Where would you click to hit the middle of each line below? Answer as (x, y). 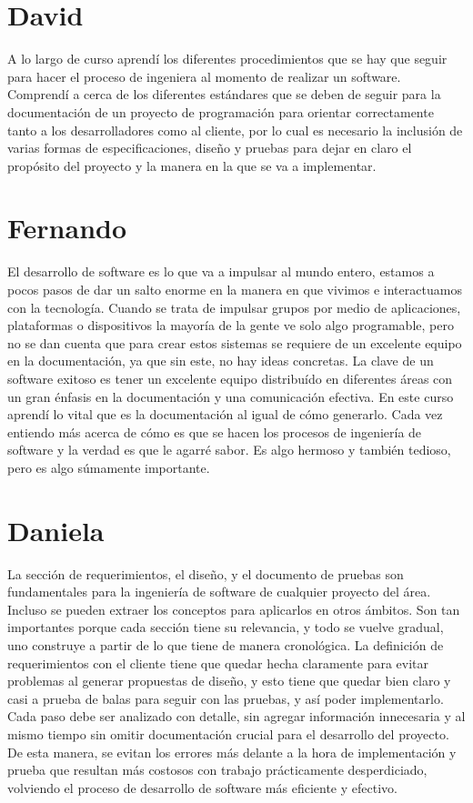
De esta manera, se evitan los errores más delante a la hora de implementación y (232, 752)
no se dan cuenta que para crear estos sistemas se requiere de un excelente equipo (235, 342)
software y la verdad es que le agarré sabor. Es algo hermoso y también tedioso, (229, 450)
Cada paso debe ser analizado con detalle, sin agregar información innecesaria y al (236, 716)
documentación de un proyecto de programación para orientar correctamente (221, 111)
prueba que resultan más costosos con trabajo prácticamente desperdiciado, (217, 770)
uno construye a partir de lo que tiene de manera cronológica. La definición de (226, 645)
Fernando (67, 228)
